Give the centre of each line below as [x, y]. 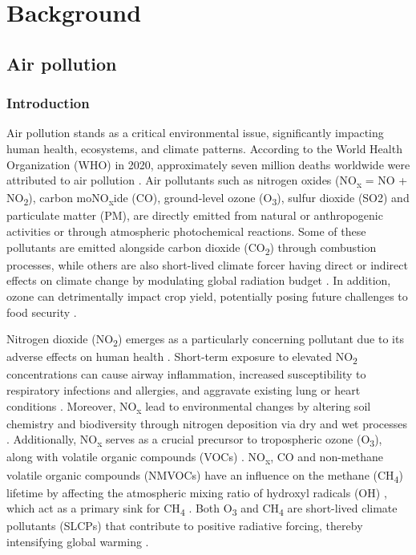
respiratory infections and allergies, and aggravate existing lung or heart [184, 389]
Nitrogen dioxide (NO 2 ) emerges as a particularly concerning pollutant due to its [205, 340]
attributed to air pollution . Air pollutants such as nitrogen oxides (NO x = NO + [207, 181]
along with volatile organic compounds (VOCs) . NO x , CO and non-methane [195, 458]
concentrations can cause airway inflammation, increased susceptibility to [186, 374]
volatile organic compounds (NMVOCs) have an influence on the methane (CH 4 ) [205, 476]
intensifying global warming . [78, 541]
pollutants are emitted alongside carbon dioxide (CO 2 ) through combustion [192, 248]
